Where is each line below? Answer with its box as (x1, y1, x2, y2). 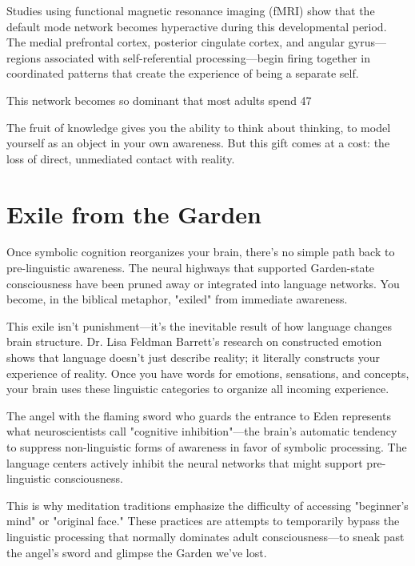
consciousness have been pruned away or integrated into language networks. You (6, 275, 400, 291)
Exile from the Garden (6, 197, 261, 230)
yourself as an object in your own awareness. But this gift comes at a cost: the (6, 134, 390, 151)
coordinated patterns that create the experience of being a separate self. (6, 65, 359, 82)
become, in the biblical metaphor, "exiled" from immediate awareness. (6, 291, 348, 307)
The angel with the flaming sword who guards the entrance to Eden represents (6, 407, 391, 423)
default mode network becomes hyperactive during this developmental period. (6, 18, 387, 34)
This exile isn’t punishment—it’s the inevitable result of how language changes (6, 317, 392, 334)
